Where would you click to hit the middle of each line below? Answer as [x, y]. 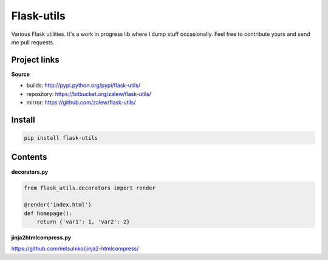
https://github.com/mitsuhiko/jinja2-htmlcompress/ [75, 248]
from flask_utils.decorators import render [90, 188]
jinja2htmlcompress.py [41, 238]
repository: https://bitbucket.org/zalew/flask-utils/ [89, 94]
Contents [29, 157]
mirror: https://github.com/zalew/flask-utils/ [81, 103]
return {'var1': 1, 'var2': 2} [83, 222]
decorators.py [30, 172]
